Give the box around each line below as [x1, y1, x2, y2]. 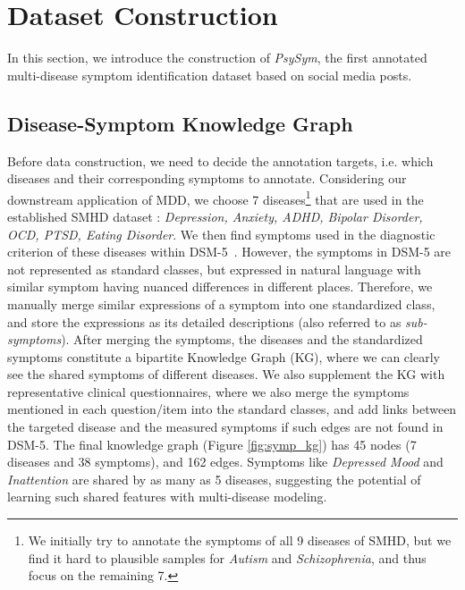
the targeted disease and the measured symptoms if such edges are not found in [7, 417, 444, 436]
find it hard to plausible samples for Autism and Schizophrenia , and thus [28, 548, 427, 567]
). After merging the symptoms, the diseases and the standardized [61, 330, 423, 349]
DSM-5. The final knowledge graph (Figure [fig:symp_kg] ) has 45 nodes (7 [7, 434, 417, 453]
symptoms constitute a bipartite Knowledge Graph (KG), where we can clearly [7, 347, 440, 366]
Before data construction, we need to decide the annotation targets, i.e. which [7, 151, 434, 170]
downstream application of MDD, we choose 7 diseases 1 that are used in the [7, 187, 424, 208]
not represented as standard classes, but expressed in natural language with [7, 259, 421, 278]
